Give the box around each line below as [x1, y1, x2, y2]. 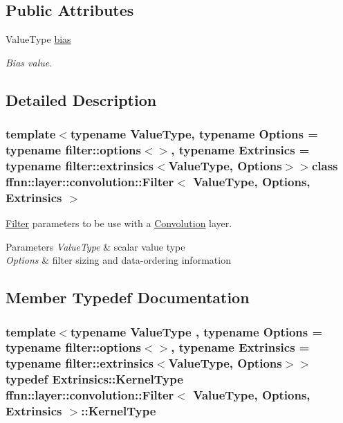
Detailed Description [6, 89, 157, 110]
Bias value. [6, 55, 53, 69]
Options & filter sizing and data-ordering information [6, 253, 231, 267]
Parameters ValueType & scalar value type [6, 239, 185, 253]
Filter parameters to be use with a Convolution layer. [6, 216, 232, 231]
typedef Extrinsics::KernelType [6, 370, 183, 388]
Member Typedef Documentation [6, 287, 250, 308]
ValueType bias [6, 32, 71, 46]
